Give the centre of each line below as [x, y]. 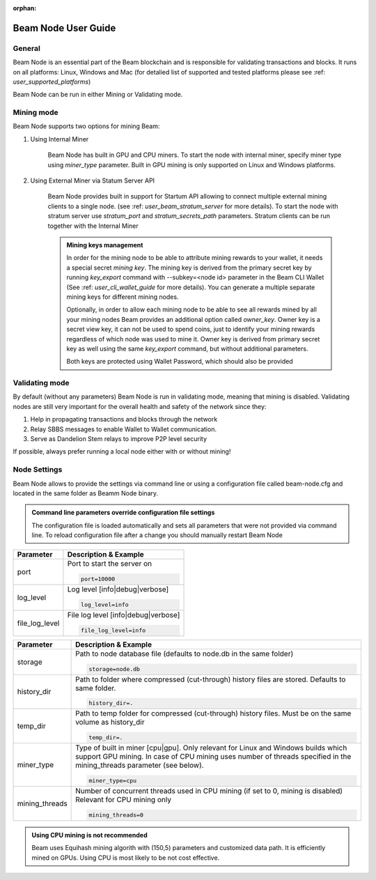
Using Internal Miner [60, 139]
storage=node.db [115, 669]
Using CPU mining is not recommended [89, 835]
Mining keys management [105, 245]
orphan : [25, 8]
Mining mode [36, 113]
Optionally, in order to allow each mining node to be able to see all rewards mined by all [191, 309]
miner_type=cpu [113, 781]
